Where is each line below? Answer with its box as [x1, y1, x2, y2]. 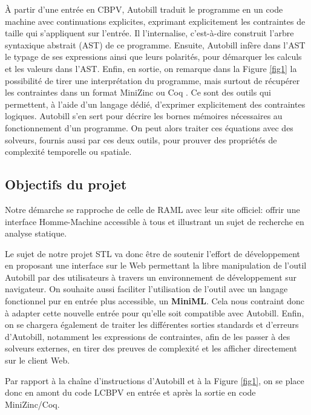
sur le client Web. [5, 354, 70, 367]
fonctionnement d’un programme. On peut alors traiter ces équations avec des [5, 121, 293, 134]
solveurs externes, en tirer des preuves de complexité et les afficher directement [5, 342, 297, 355]
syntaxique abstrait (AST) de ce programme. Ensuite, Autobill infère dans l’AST [5, 38, 306, 51]
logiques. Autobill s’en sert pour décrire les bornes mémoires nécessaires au [5, 109, 283, 122]
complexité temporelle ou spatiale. [5, 145, 132, 158]
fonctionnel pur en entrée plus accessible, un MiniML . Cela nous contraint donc [5, 295, 304, 307]
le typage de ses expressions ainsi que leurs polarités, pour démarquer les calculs [5, 50, 302, 63]
